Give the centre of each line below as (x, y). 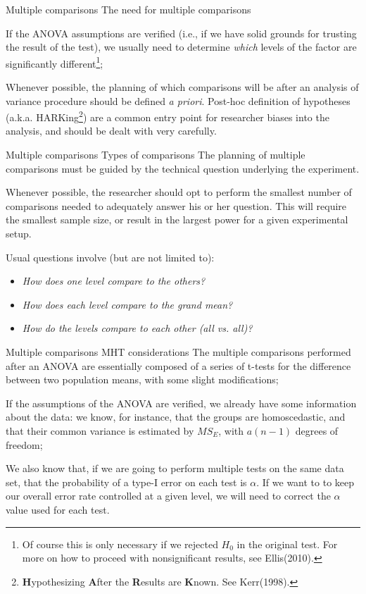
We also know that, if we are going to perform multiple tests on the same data (175, 468)
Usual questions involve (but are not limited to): (110, 257)
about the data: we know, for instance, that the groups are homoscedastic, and (176, 417)
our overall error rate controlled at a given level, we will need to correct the (168, 496)
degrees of (317, 430)
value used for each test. (58, 509)
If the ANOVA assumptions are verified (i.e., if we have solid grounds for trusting (181, 33)
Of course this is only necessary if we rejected (120, 544)
